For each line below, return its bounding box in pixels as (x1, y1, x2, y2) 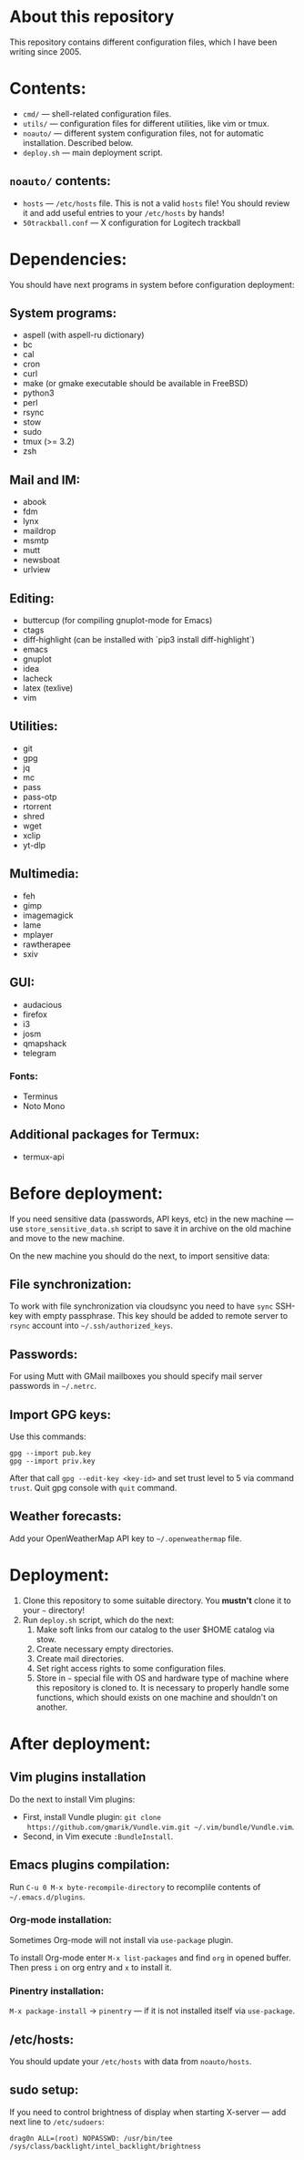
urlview (22, 564, 51, 575)
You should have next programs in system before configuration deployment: (9, 279, 295, 290)
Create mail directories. (35, 1652, 125, 1664)
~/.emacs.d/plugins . (9, 1891, 86, 1902)
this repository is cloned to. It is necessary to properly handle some (35, 1682, 289, 1692)
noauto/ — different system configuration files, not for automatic (22, 128, 264, 139)
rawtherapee (22, 939, 71, 950)
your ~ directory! (22, 1604, 85, 1615)
